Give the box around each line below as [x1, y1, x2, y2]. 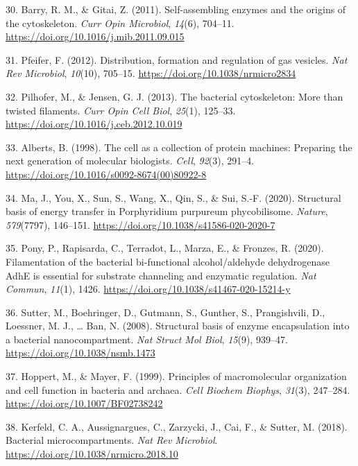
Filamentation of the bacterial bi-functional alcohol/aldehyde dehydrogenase [6, 254, 330, 268]
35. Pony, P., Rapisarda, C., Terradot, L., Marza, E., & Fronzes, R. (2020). [6, 241, 324, 255]
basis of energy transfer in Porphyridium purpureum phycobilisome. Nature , [6, 204, 328, 218]
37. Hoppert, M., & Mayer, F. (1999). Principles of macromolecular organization [6, 369, 347, 383]
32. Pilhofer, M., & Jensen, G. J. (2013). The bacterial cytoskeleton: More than [6, 89, 343, 103]
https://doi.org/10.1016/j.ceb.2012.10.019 [6, 116, 182, 131]
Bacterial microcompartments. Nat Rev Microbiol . [6, 433, 218, 447]
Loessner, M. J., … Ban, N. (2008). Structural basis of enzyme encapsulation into [6, 318, 350, 333]
